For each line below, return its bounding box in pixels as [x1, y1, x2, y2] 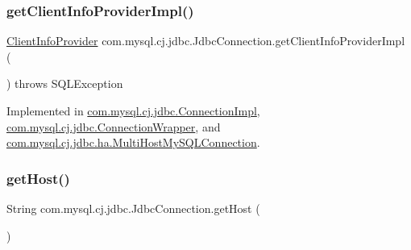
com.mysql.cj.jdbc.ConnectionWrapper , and [6, 118, 221, 135]
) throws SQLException [6, 75, 123, 92]
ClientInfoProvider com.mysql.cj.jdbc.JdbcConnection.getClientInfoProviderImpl [6, 32, 405, 49]
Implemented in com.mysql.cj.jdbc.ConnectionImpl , [6, 102, 260, 119]
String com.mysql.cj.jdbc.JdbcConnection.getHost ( [6, 200, 260, 216]
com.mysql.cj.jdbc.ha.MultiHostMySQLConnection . [6, 134, 260, 151]
